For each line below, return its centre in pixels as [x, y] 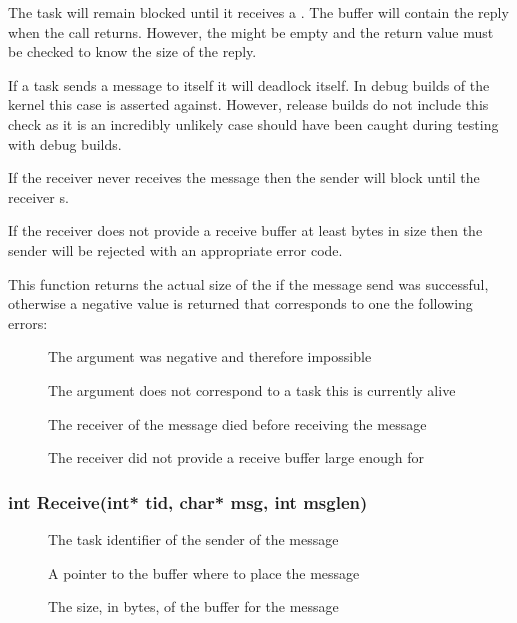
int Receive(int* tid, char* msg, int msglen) [188, 501]
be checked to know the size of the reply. [132, 51]
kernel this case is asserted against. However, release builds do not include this [248, 104]
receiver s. [38, 196]
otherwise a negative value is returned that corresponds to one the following [240, 303]
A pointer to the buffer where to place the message [204, 572]
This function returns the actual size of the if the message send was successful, [248, 283]
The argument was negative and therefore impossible [210, 356]
